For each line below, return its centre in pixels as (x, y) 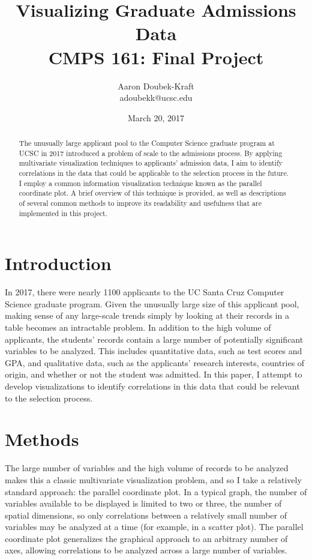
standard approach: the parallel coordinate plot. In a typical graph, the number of (156, 491)
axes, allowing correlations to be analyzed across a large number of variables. (146, 550)
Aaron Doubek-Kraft (156, 86)
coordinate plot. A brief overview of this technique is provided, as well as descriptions (152, 193)
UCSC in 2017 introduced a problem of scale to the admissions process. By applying (151, 153)
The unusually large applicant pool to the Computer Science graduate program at (147, 143)
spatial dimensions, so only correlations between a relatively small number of (146, 515)
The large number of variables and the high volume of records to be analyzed (147, 468)
